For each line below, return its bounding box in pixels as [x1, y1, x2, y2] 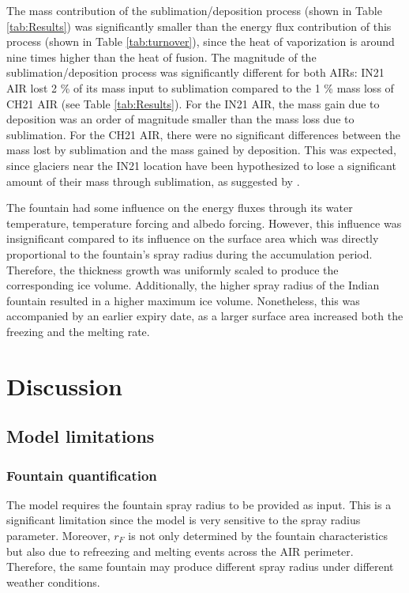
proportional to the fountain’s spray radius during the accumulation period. [6, 245, 373, 262]
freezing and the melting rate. [6, 323, 150, 339]
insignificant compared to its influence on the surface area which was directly [6, 230, 379, 247]
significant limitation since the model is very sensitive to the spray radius [6, 512, 361, 528]
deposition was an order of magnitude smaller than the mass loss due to [6, 111, 355, 127]
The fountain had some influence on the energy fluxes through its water [6, 199, 353, 216]
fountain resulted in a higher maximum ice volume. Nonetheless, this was [6, 292, 360, 308]
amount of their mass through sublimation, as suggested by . [6, 172, 300, 189]
